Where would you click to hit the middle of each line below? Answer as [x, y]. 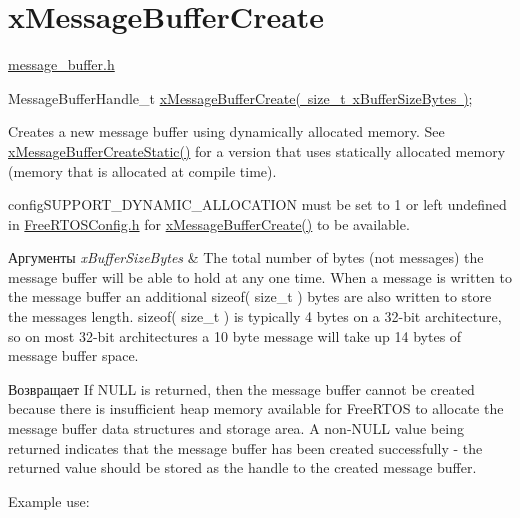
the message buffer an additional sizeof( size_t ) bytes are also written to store [250, 296]
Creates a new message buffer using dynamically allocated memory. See [226, 131]
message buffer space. [73, 355]
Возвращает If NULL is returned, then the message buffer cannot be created [241, 388]
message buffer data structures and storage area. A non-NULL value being [236, 428]
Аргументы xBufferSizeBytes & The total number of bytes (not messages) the [246, 257]
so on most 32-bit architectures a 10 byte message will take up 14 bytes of [235, 335]
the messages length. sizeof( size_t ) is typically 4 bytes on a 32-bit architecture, [255, 316]
